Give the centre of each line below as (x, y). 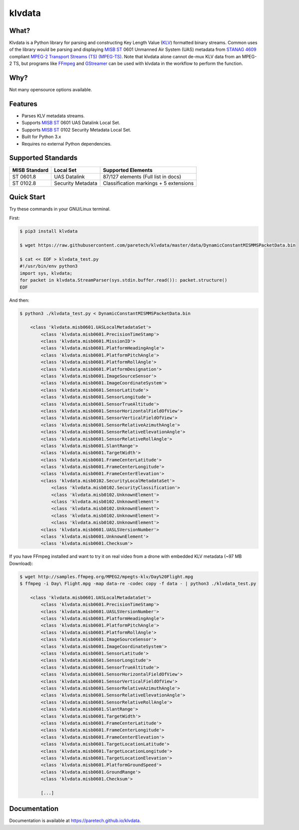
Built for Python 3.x (41, 137)
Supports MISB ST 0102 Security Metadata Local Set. (76, 130)
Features (23, 104)
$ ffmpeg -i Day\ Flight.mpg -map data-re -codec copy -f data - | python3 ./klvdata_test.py (138, 584)
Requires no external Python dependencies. (67, 144)
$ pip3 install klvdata (49, 231)
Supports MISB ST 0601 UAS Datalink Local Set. (71, 123)
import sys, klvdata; (46, 273)
